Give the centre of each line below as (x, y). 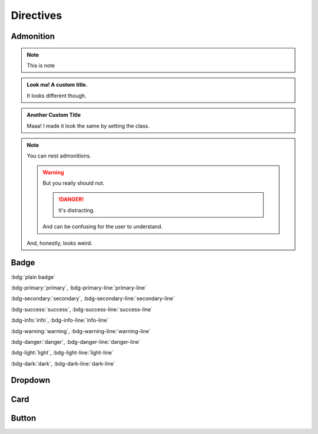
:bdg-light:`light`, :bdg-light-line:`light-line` (62, 353)
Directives (37, 15)
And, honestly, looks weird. (59, 243)
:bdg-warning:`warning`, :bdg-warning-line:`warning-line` (81, 331)
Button (24, 418)
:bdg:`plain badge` (33, 277)
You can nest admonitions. (59, 156)
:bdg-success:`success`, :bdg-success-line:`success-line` (82, 309)
